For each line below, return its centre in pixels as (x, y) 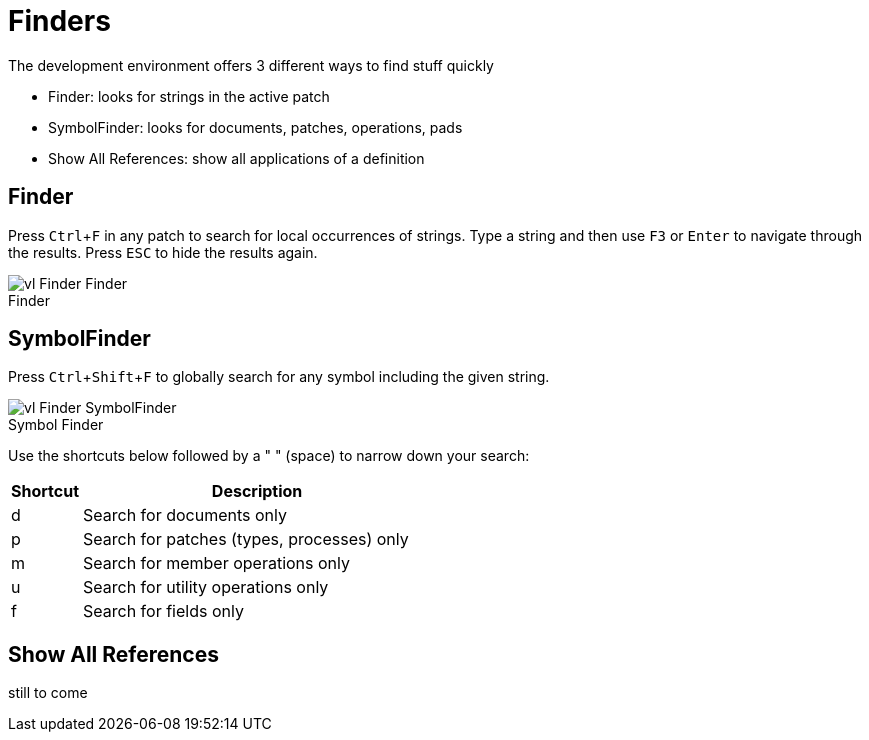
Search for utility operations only (206, 587)
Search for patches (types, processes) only (246, 539)
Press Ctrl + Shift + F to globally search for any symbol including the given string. (279, 377)
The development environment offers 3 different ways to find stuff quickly (251, 65)
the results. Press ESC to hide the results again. (163, 252)
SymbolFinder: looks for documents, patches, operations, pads (255, 127)
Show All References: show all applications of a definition (236, 158)
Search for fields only (163, 611)
